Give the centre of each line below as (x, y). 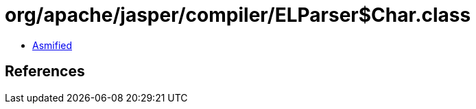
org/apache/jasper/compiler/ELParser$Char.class (238, 15)
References (45, 72)
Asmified (52, 45)
